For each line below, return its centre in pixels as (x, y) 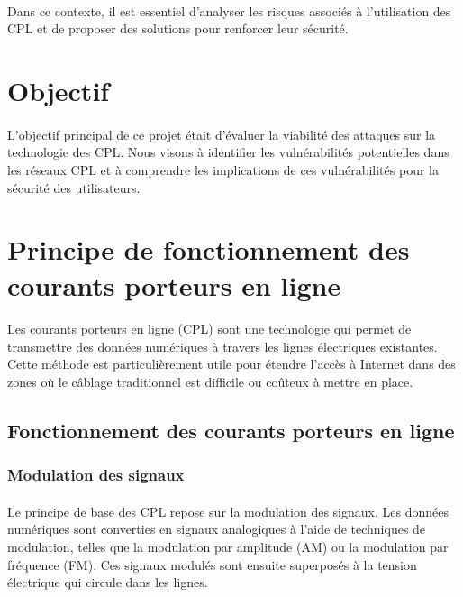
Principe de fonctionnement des (209, 249)
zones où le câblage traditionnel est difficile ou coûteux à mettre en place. (210, 382)
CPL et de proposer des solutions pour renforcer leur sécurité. (178, 28)
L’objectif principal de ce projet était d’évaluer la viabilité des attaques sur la (222, 134)
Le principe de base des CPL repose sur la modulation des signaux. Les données (228, 511)
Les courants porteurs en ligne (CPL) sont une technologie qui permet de (209, 329)
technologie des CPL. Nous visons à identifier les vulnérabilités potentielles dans (228, 152)
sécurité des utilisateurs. (74, 187)
